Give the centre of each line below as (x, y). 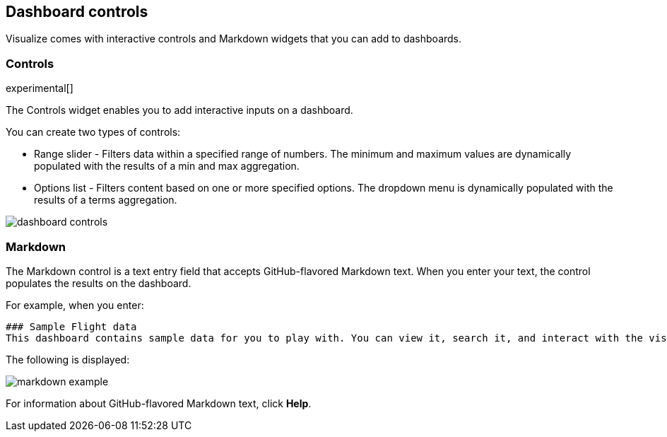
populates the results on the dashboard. (99, 283)
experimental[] (40, 88)
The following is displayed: (68, 359)
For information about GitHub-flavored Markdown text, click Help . (159, 403)
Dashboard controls (77, 12)
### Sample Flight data (71, 326)
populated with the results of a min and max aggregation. (167, 166)
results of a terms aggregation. (106, 200)
